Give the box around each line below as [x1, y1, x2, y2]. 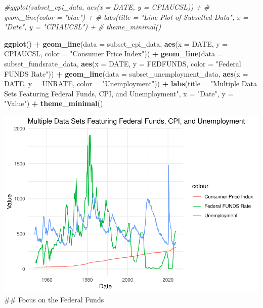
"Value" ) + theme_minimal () [4, 98, 103, 109]
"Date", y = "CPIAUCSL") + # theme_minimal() [4, 21, 161, 32]
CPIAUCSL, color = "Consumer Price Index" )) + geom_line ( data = [4, 48, 223, 59]
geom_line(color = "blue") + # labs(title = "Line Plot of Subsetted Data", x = [4, 11, 248, 22]
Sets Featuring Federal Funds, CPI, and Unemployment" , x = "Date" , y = [4, 88, 234, 98]
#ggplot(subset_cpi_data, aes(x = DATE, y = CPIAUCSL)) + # [4, 2, 210, 12]
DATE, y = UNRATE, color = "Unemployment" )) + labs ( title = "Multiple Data [4, 78, 257, 89]
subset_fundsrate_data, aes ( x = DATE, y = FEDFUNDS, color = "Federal [4, 58, 241, 69]
